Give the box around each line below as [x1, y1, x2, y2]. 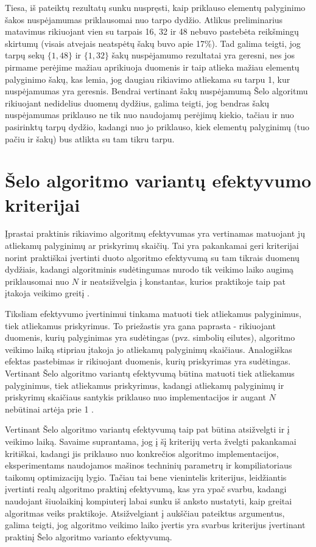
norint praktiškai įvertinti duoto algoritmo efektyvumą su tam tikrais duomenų [5, 251, 300, 263]
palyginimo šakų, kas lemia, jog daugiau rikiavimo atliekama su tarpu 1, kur [5, 72, 290, 85]
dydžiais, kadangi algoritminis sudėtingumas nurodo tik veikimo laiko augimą [5, 263, 294, 276]
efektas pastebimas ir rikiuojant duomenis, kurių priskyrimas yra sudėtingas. [5, 355, 291, 368]
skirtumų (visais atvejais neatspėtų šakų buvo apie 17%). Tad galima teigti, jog [5, 37, 301, 49]
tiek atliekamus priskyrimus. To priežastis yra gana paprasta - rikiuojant [5, 319, 276, 332]
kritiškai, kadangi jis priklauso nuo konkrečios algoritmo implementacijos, [5, 447, 279, 459]
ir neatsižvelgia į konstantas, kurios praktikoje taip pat [81, 274, 286, 287]
